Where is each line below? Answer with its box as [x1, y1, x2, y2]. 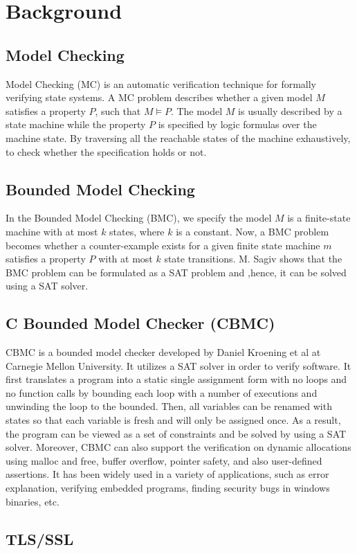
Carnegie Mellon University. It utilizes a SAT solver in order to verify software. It [6, 358, 351, 373]
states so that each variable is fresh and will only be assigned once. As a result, [6, 413, 341, 427]
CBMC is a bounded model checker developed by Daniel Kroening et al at [6, 345, 321, 359]
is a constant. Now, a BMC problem [176, 224, 329, 238]
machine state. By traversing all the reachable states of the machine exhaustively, [6, 130, 351, 145]
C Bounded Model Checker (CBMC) [6, 312, 275, 334]
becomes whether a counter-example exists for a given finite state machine [6, 238, 320, 252]
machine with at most [6, 224, 98, 238]
